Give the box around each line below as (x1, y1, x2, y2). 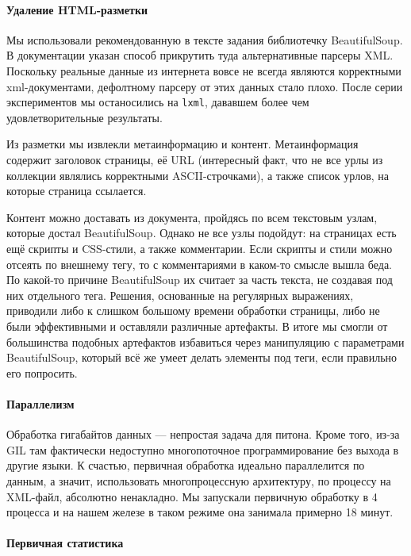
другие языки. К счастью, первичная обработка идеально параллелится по (6, 457, 365, 474)
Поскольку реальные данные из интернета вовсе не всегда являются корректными (6, 62, 401, 79)
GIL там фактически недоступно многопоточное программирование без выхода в (6, 441, 399, 458)
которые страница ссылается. (6, 182, 147, 199)
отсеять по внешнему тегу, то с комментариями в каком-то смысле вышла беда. (6, 255, 393, 272)
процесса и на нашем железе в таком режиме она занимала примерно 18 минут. (6, 504, 394, 520)
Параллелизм (6, 395, 75, 412)
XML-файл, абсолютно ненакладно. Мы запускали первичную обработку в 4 (6, 488, 378, 504)
